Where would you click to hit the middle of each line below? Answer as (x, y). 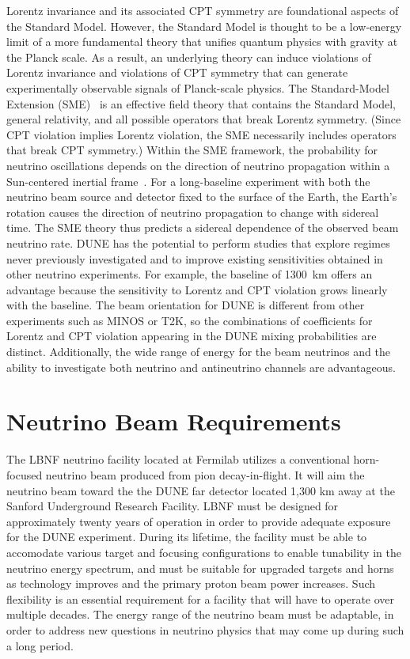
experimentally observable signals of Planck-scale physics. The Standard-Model (198, 87)
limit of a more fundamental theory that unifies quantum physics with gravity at (202, 42)
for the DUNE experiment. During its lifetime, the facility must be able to (187, 537)
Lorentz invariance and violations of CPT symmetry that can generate (177, 72)
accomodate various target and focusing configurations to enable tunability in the (204, 552)
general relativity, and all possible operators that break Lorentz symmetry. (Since (204, 119)
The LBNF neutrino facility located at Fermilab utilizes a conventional (178, 459)
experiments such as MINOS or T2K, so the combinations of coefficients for (190, 320)
